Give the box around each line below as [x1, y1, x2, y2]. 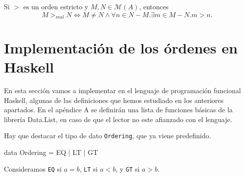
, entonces [139, 1, 169, 11]
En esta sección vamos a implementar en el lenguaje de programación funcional [4, 85, 241, 95]
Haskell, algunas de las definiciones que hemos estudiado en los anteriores [4, 95, 224, 105]
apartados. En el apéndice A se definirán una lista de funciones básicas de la [4, 104, 233, 115]
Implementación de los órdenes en [4, 37, 238, 57]
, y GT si [115, 163, 140, 174]
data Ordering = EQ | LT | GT [4, 147, 98, 157]
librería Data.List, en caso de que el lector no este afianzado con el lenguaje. [4, 114, 232, 124]
